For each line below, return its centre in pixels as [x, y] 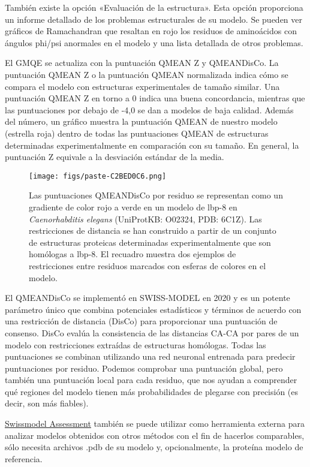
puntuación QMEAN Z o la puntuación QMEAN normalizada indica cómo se [147, 74]
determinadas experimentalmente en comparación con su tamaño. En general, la [152, 145]
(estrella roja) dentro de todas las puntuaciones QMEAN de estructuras [137, 133]
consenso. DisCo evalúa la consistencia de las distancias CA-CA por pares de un [152, 332]
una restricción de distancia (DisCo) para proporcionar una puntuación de [141, 321]
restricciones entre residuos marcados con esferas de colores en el [148, 265]
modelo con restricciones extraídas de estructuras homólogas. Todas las [136, 344]
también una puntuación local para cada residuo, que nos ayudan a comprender [151, 380]
